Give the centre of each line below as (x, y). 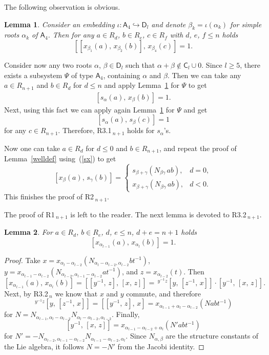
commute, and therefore (163, 293)
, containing (122, 75)
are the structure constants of (212, 336)
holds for (141, 130)
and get (195, 109)
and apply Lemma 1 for (142, 85)
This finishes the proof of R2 (49, 197)
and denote (169, 24)
